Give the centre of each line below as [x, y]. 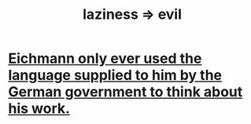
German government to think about [125, 92]
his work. [39, 109]
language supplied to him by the [115, 75]
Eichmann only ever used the [105, 58]
